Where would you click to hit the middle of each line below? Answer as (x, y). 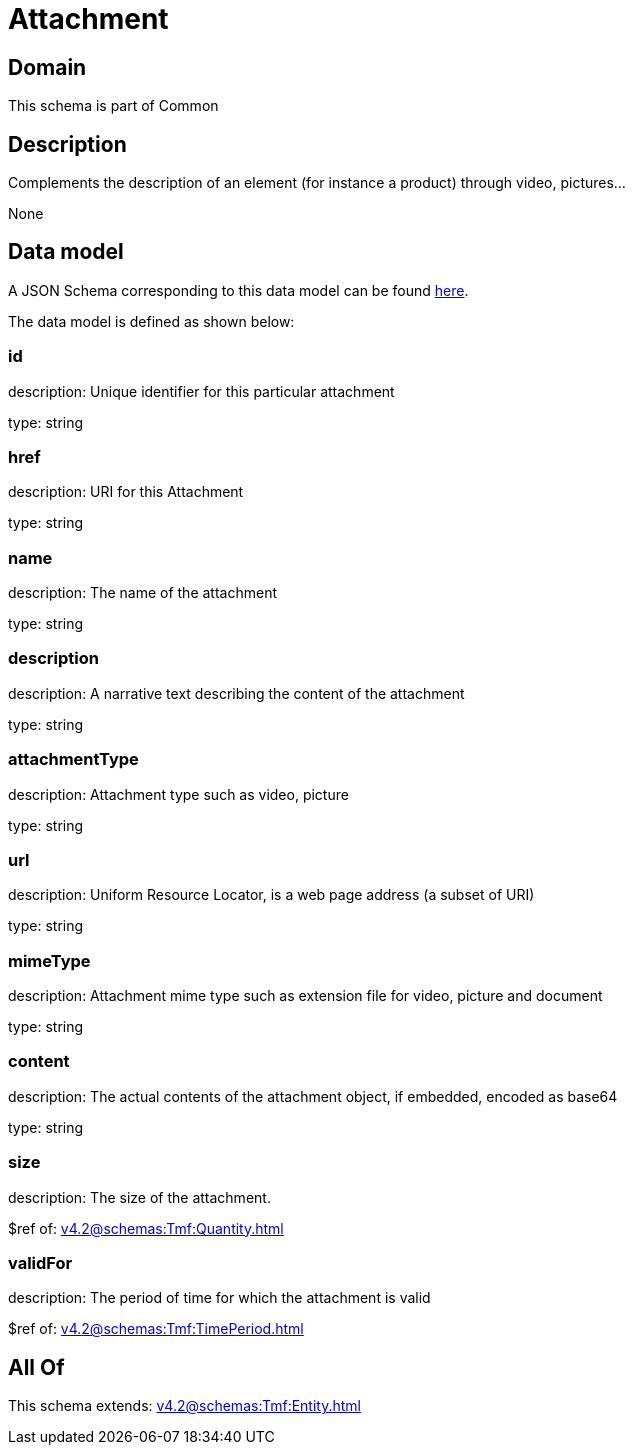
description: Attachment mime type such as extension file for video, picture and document (305, 996)
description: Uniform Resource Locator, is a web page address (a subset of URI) (271, 895)
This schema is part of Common (113, 106)
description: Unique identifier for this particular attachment (201, 391)
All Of (36, 1367)
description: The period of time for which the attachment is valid (219, 1298)
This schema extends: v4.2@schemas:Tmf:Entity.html (184, 1406)
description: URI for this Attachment (126, 492)
